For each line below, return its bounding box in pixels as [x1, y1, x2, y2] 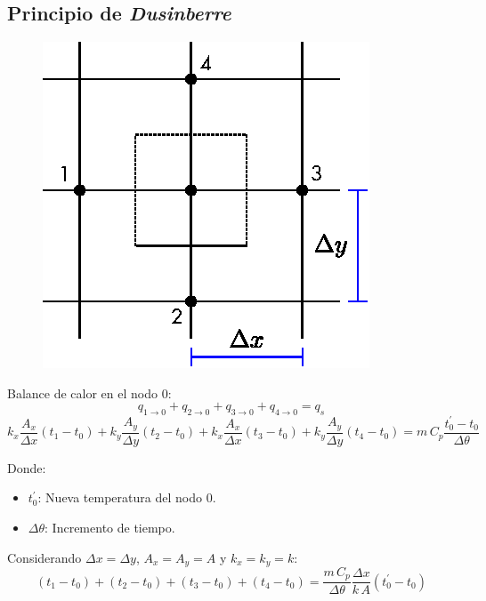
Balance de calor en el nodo [7, 383, 158, 402]
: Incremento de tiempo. [45, 517, 175, 536]
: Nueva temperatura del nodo [37, 488, 202, 507]
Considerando [7, 548, 82, 566]
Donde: [7, 458, 46, 477]
